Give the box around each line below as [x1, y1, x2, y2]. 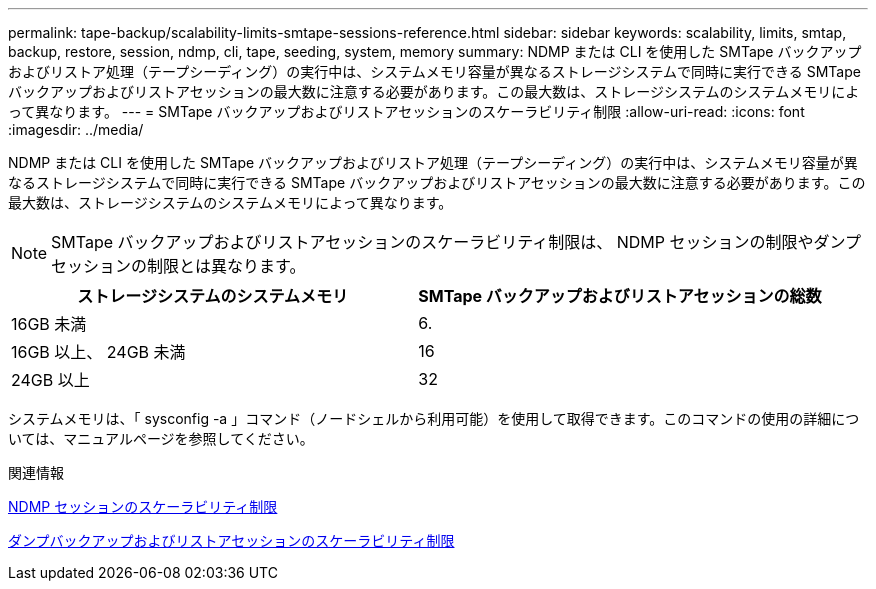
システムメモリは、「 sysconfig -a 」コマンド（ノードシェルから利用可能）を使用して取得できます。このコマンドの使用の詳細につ [8, 410, 860, 427]
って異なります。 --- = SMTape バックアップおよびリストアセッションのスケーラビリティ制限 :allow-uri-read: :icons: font [8, 103, 805, 120]
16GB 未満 [11, 314, 87, 334]
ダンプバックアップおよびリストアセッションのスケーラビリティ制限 [8, 532, 455, 549]
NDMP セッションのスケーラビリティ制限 [8, 498, 278, 515]
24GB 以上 [11, 370, 90, 390]
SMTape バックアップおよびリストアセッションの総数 [418, 286, 822, 306]
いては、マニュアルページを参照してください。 [8, 430, 314, 447]
